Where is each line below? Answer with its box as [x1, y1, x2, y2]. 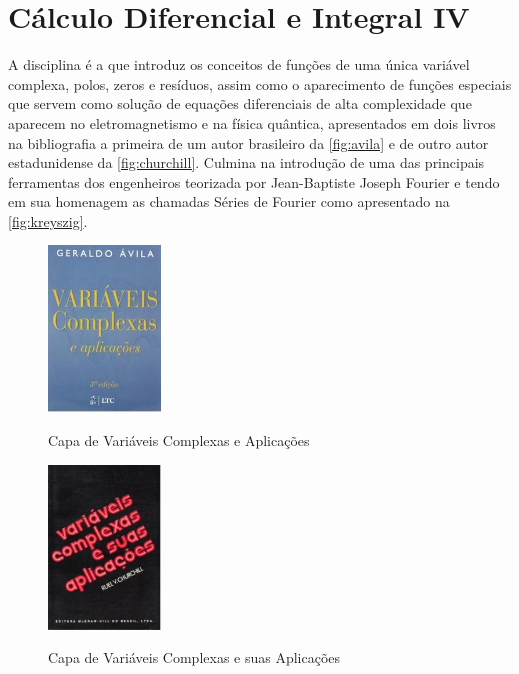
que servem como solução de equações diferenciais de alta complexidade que [8, 93, 472, 114]
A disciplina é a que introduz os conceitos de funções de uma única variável [8, 54, 470, 75]
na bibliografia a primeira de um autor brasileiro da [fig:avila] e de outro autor [8, 132, 489, 153]
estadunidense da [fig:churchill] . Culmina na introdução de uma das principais [8, 152, 485, 173]
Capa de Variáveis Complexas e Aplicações [48, 429, 310, 450]
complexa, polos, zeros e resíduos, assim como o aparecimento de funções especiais [8, 73, 512, 94]
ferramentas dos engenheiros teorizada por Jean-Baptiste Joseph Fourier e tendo [8, 171, 500, 192]
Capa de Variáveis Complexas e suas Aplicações [48, 647, 341, 668]
